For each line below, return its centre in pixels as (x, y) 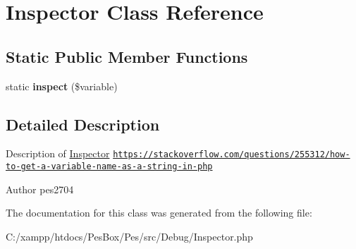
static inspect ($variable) (62, 86)
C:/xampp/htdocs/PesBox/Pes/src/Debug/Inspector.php (129, 236)
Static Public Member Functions (127, 56)
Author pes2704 (40, 189)
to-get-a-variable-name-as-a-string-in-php (109, 167)
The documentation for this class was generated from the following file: (159, 213)
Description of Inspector (58, 153)
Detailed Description (83, 124)
